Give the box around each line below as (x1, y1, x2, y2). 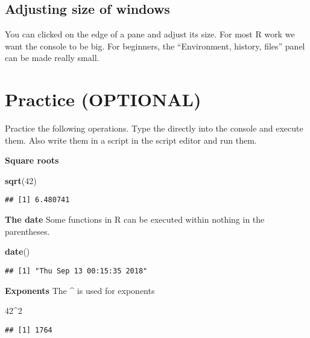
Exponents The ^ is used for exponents (5, 284, 155, 296)
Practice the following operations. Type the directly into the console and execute (5, 122, 303, 135)
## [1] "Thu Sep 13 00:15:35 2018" (5, 266, 148, 275)
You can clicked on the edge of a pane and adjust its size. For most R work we (5, 28, 295, 40)
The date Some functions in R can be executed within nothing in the (5, 213, 265, 226)
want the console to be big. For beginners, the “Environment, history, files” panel (5, 39, 305, 52)
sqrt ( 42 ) (5, 174, 37, 187)
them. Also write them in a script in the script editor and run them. (5, 133, 257, 146)
